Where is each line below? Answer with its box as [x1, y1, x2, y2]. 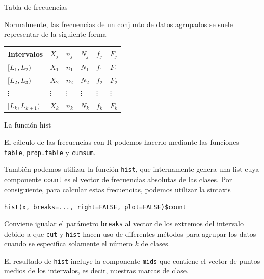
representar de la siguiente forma [4, 29, 107, 39]
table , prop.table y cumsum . [4, 146, 96, 157]
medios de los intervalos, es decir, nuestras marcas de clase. [4, 265, 189, 276]
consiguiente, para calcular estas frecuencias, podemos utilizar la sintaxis [4, 184, 231, 194]
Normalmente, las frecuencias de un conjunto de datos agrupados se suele [4, 18, 233, 29]
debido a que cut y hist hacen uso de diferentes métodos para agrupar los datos [4, 228, 256, 239]
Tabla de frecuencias [4, 2, 68, 12]
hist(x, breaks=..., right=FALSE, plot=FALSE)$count [4, 204, 187, 211]
